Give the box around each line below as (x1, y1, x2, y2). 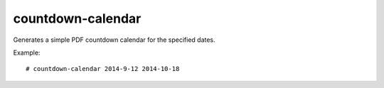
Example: (13, 48, 41, 57)
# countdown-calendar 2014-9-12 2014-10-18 (26, 65, 180, 73)
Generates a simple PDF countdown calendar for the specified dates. (13, 35, 216, 44)
